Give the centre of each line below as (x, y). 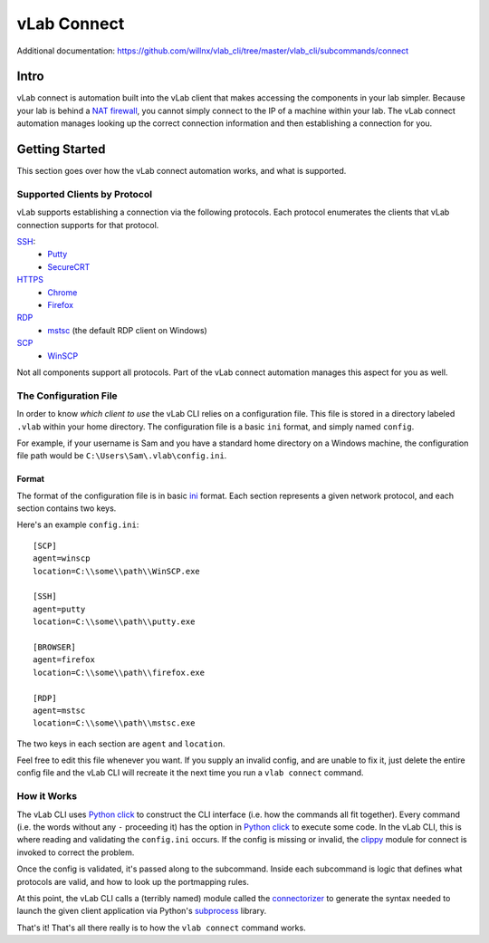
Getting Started (61, 149)
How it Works (47, 796)
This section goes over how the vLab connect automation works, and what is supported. (182, 171)
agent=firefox (64, 660)
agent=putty (59, 609)
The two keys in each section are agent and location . (121, 744)
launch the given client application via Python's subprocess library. (142, 911)
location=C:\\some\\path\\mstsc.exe (114, 723)
